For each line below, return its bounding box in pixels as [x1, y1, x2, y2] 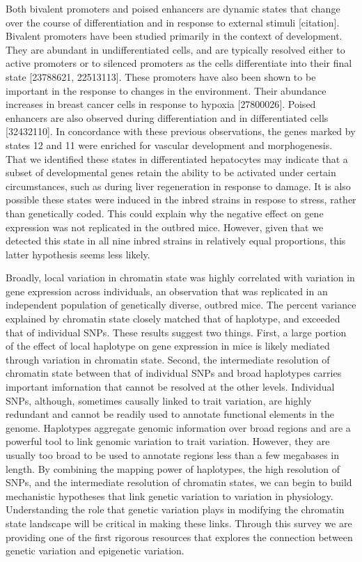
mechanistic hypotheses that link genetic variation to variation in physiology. [6, 488, 333, 503]
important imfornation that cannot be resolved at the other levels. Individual [6, 380, 335, 394]
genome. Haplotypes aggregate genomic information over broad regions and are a [6, 420, 351, 435]
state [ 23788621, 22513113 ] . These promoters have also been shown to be [6, 69, 316, 84]
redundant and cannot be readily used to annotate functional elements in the [6, 407, 334, 421]
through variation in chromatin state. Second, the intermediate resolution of [6, 352, 330, 366]
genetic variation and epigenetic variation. [6, 543, 184, 558]
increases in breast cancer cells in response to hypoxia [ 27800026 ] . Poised [6, 97, 316, 111]
